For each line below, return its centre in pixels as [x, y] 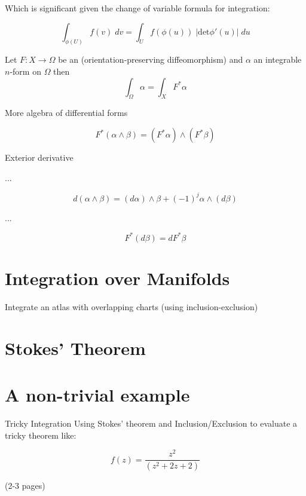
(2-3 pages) [25, 486]
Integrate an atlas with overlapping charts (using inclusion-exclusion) [131, 306]
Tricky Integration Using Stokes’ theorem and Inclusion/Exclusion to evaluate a [151, 423]
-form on [25, 71]
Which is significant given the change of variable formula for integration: [137, 8]
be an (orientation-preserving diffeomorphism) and [151, 59]
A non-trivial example [97, 395]
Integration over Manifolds [117, 278]
